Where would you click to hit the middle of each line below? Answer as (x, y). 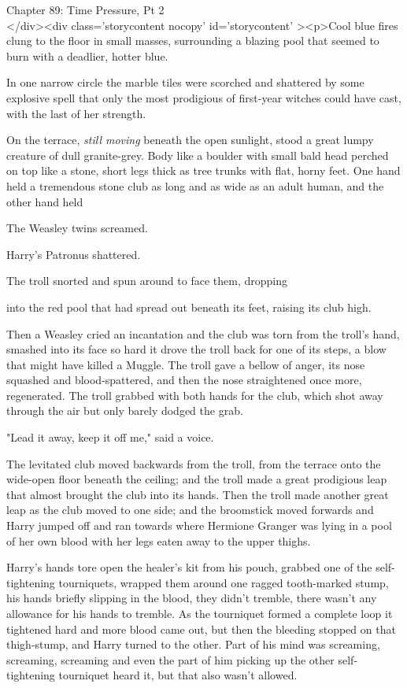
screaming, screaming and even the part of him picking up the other (170, 659)
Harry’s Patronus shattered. (74, 254)
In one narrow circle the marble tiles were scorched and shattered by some (185, 82)
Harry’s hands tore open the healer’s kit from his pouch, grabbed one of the (189, 567)
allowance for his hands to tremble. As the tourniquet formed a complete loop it (200, 613)
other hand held (45, 201)
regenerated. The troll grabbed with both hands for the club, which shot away (195, 395)
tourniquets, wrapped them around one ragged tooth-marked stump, (224, 582)
